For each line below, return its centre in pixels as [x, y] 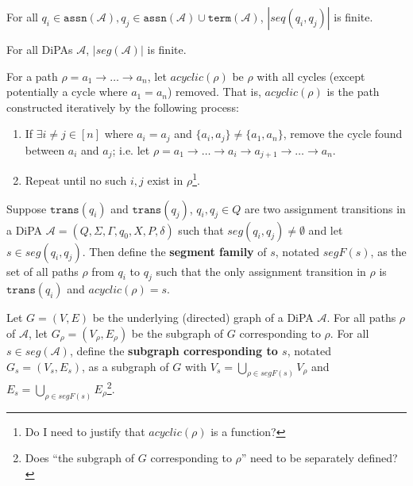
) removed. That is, [214, 92]
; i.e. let [131, 149]
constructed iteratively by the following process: [123, 107]
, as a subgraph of [125, 366]
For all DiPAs [40, 49]
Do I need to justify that [85, 431]
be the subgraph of [178, 333]
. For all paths [361, 318]
